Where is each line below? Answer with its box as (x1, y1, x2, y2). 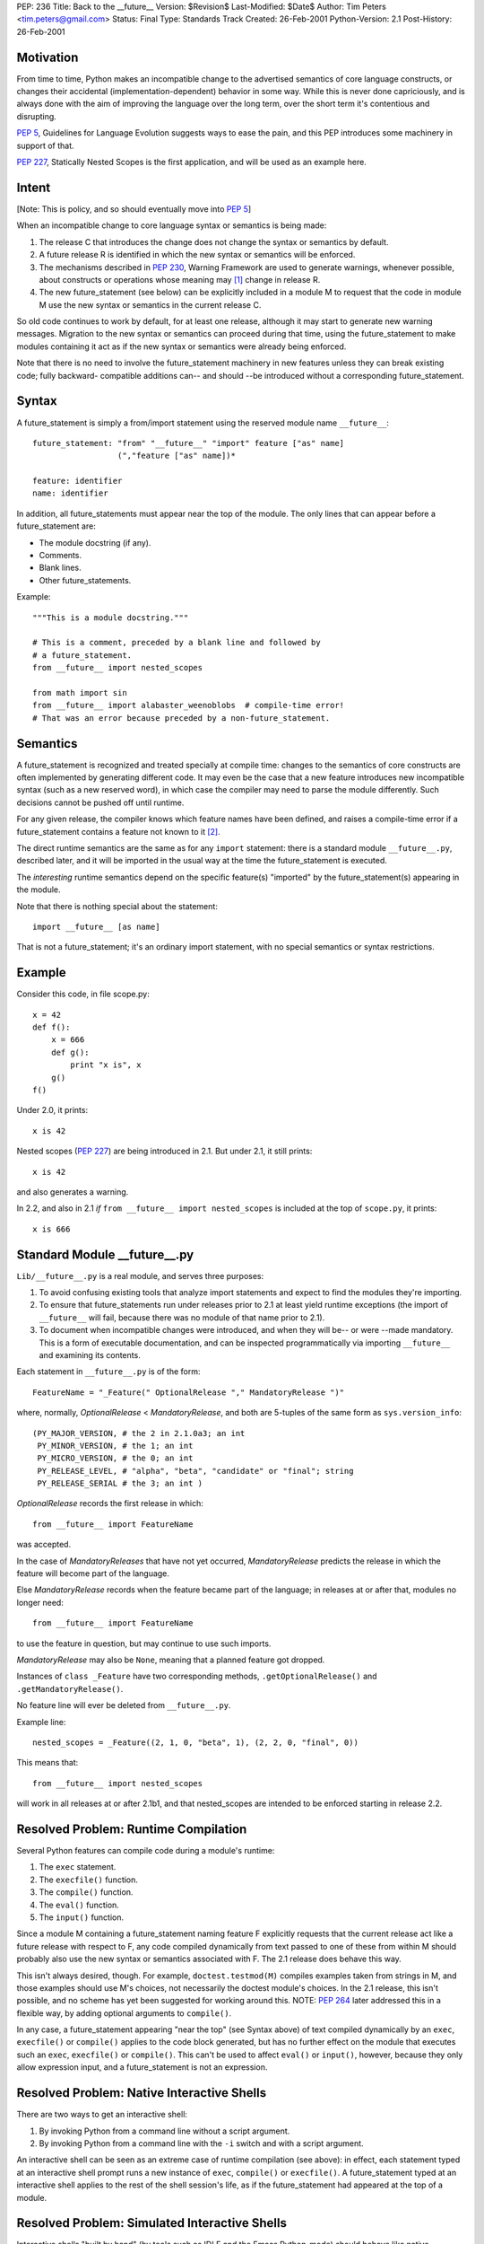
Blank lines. (39, 562, 82, 574)
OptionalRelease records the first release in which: (16, 1498, 203, 1509)
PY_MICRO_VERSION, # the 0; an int (37, 1453, 194, 1463)
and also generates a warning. (16, 1186, 129, 1197)
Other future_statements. (39, 574, 132, 585)
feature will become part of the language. (16, 1568, 170, 1579)
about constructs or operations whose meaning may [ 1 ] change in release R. (39, 274, 321, 285)
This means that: (16, 1758, 79, 1768)
